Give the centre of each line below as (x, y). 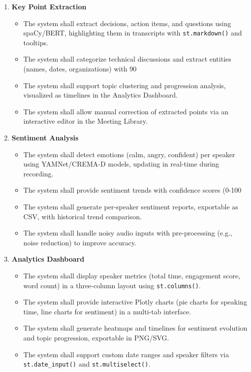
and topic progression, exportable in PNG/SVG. (96, 337)
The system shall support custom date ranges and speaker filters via (126, 354)
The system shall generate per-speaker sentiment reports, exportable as (131, 206)
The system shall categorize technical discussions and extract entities (127, 59)
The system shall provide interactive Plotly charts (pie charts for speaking (135, 302)
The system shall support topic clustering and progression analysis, (125, 85)
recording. (38, 173)
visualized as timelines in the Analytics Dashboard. (100, 95)
